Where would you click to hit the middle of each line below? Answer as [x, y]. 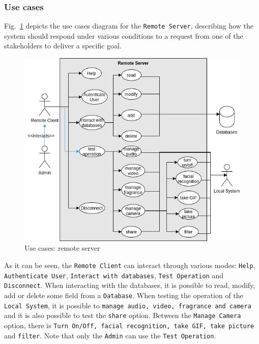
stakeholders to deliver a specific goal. [63, 46]
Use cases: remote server [62, 248]
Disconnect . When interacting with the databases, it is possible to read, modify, [130, 285]
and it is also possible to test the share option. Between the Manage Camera [123, 315]
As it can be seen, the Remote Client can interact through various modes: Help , [130, 265]
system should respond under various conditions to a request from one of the [124, 35]
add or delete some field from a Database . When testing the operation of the [124, 295]
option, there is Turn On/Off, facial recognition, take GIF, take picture [129, 325]
